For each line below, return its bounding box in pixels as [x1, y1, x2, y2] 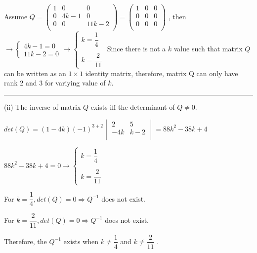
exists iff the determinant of [90, 102, 175, 112]
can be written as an [4, 68, 66, 78]
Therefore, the [4, 236, 47, 246]
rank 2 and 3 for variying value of [4, 78, 106, 88]
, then [168, 11, 186, 21]
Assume [4, 11, 28, 21]
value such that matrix [173, 43, 243, 54]
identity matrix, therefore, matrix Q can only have [85, 68, 238, 78]
